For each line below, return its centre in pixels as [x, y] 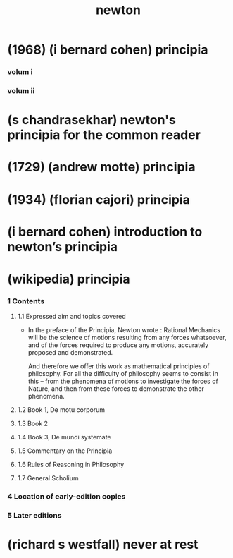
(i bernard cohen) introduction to [105, 232]
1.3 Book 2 [32, 424]
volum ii [21, 91]
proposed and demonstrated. [70, 353]
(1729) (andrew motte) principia [101, 167]
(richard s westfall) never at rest [103, 545]
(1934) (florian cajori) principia [99, 199]
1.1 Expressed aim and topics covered [72, 317]
